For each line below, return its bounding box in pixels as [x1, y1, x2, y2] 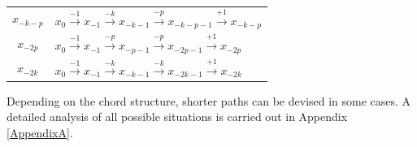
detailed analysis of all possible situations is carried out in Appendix [7, 108, 348, 125]
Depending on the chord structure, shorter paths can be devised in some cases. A [7, 92, 411, 109]
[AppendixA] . [7, 123, 73, 141]
